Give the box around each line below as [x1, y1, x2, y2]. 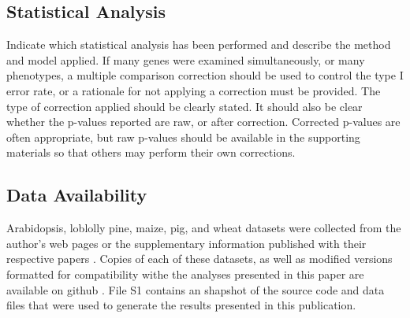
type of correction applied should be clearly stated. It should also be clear [6, 98, 363, 114]
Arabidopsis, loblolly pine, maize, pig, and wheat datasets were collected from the [6, 220, 401, 236]
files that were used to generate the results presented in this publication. [6, 297, 356, 313]
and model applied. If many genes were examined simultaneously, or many [6, 51, 365, 68]
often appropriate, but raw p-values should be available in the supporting [6, 128, 360, 145]
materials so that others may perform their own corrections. [6, 144, 296, 161]
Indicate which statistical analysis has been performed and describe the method [6, 36, 391, 53]
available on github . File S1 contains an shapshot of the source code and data [6, 281, 385, 298]
